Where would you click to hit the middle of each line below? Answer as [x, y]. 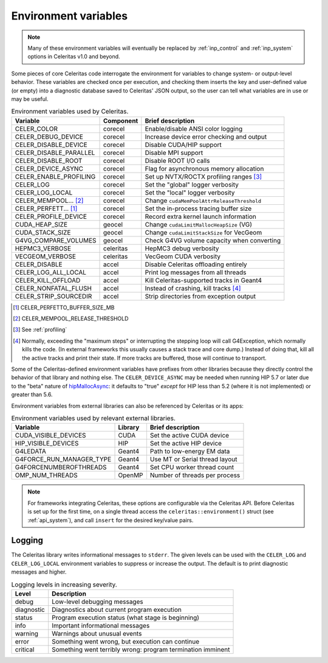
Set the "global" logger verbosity [192, 184]
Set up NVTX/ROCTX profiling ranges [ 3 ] [203, 176]
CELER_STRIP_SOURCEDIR [53, 296]
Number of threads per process [195, 475]
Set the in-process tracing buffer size [198, 208]
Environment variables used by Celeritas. [70, 111]
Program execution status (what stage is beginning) [126, 617]
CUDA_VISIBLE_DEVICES [50, 436]
